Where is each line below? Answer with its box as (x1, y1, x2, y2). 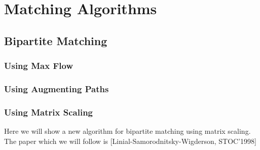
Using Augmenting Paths (4, 82, 109, 95)
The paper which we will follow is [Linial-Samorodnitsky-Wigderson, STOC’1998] (4, 135, 256, 146)
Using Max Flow (4, 59, 73, 72)
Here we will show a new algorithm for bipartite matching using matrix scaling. (4, 126, 251, 136)
